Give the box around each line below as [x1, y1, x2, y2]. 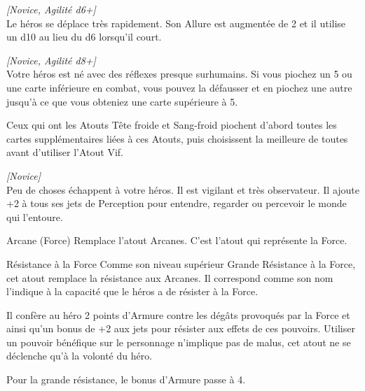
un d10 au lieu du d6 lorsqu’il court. [6, 29, 162, 44]
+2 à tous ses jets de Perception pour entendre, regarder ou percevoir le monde [6, 196, 347, 211]
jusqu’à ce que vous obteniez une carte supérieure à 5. [6, 94, 238, 108]
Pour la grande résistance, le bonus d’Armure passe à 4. [6, 372, 246, 387]
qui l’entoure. [6, 209, 63, 224]
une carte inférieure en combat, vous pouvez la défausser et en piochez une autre [6, 80, 352, 94]
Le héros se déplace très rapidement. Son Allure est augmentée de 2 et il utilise [6, 15, 346, 30]
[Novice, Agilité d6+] [6, 2, 96, 16]
